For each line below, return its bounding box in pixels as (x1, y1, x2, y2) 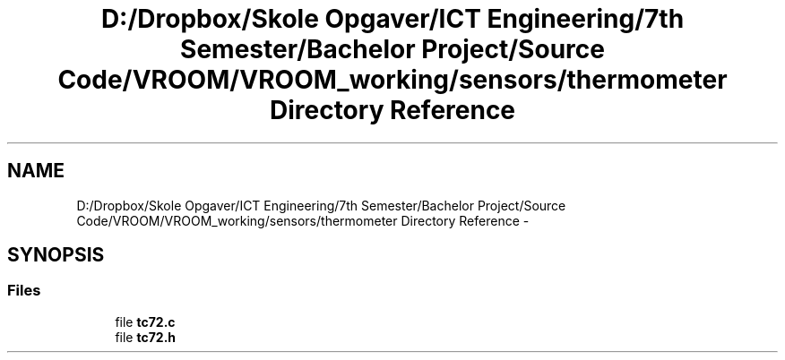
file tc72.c (115, 313, 176, 330)
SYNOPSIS (7, 244, 105, 267)
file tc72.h (115, 329, 177, 345)
